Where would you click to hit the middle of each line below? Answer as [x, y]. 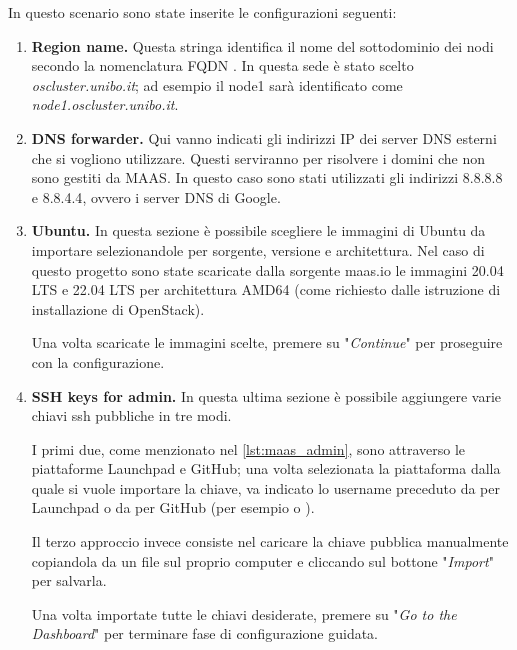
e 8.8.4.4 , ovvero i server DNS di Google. [156, 196]
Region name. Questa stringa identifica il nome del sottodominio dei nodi [262, 45]
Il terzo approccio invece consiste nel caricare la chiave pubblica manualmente [270, 541]
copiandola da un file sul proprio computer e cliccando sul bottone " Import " [262, 560]
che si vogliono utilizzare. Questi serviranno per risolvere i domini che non [258, 157]
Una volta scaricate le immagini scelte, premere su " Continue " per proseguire [267, 342]
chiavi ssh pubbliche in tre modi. [131, 415]
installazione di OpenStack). [118, 308]
